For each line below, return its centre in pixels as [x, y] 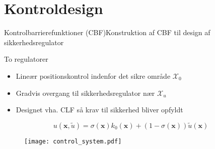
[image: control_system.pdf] [73, 141]
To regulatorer [26, 59]
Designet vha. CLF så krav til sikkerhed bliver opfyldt [99, 110]
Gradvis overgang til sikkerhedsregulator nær [85, 93]
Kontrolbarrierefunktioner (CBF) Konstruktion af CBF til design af [107, 32]
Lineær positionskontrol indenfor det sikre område [93, 76]
